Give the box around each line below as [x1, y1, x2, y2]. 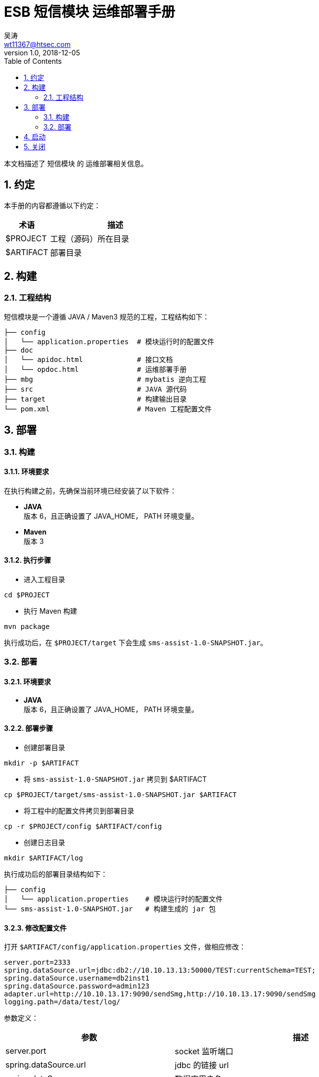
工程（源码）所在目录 [50, 233, 129, 244]
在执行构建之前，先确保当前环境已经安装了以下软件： [4, 486, 177, 495]
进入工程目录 [24, 575, 65, 584]
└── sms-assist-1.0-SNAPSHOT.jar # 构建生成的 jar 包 [4, 904, 216, 913]
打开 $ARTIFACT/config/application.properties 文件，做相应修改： [4, 942, 246, 951]
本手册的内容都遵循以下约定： [4, 201, 101, 210]
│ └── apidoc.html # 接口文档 [4, 355, 173, 363]
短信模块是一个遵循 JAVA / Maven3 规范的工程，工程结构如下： [4, 312, 210, 321]
